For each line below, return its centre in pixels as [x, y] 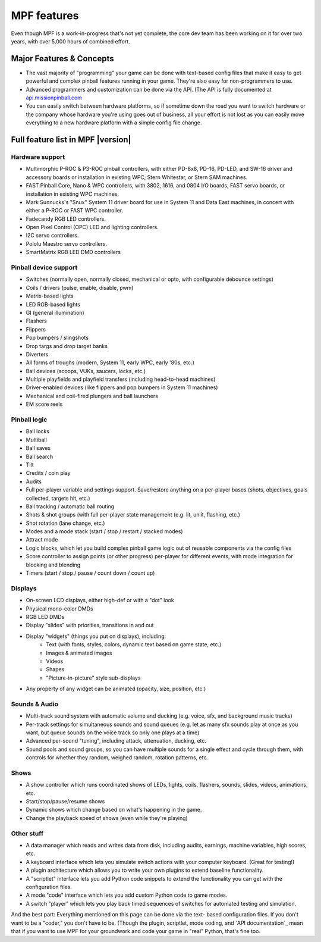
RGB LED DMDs [45, 616]
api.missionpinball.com [54, 98]
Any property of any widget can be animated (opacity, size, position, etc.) [116, 689]
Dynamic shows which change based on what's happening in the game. [114, 810]
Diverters [37, 354]
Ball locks [38, 431]
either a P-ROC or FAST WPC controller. [75, 211]
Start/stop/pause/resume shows [65, 802]
